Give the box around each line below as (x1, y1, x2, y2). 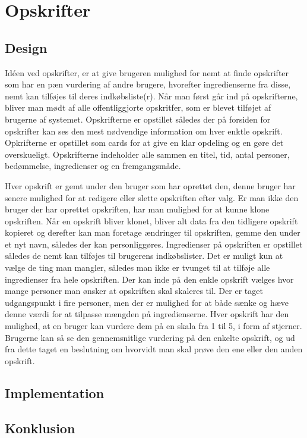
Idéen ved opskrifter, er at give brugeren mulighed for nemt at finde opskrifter (5, 66, 289, 79)
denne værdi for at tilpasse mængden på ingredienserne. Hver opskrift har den (5, 308, 289, 320)
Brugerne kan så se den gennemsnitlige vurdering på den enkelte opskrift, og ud (5, 331, 295, 343)
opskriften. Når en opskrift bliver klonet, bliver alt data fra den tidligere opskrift (5, 214, 298, 227)
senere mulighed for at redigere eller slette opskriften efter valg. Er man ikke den (5, 191, 299, 204)
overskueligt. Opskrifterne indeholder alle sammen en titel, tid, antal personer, (5, 148, 290, 160)
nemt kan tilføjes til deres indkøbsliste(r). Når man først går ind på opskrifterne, (5, 89, 298, 102)
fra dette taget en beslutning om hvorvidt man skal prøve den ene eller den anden (5, 343, 303, 355)
